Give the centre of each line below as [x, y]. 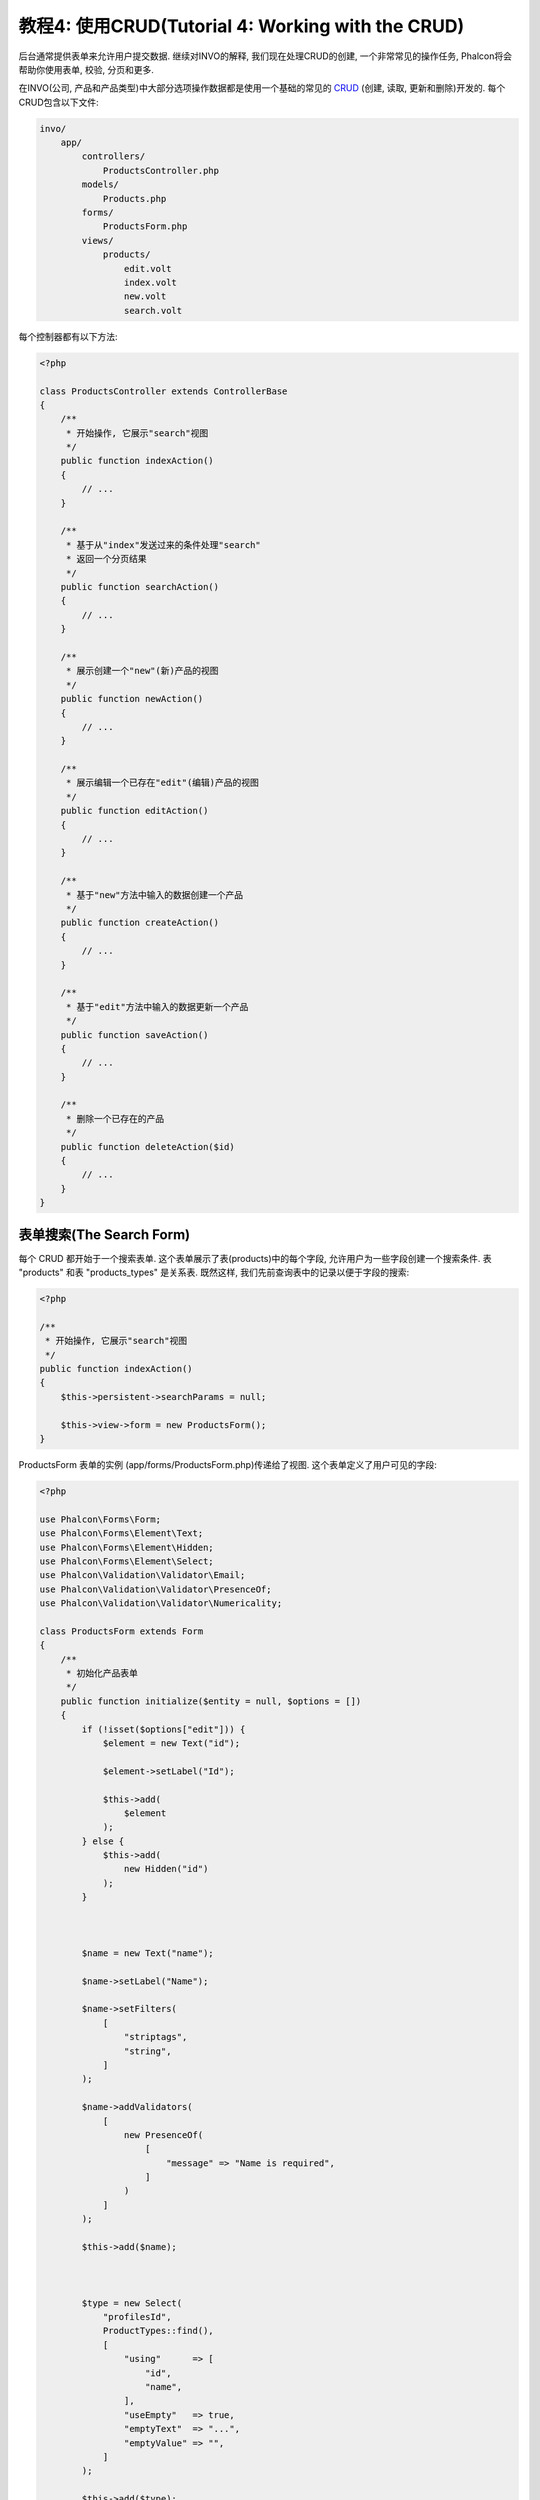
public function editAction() [134, 811]
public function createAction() [140, 923]
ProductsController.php [161, 170]
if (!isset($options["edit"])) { [163, 1729]
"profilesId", [137, 2316]
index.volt [150, 282]
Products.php [134, 198]
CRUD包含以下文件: [58, 102]
